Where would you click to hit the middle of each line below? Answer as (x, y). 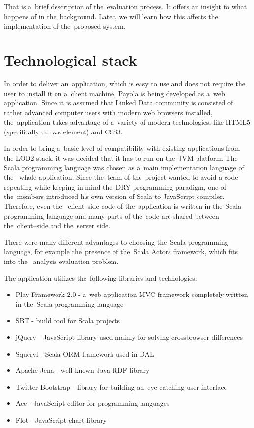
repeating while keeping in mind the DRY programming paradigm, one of (115, 186)
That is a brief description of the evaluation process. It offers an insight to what (126, 6)
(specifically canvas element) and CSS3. (63, 131)
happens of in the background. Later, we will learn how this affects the (111, 16)
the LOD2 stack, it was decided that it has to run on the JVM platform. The (121, 158)
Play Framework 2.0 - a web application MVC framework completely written (132, 294)
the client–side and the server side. (57, 225)
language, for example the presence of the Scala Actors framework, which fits (121, 251)
